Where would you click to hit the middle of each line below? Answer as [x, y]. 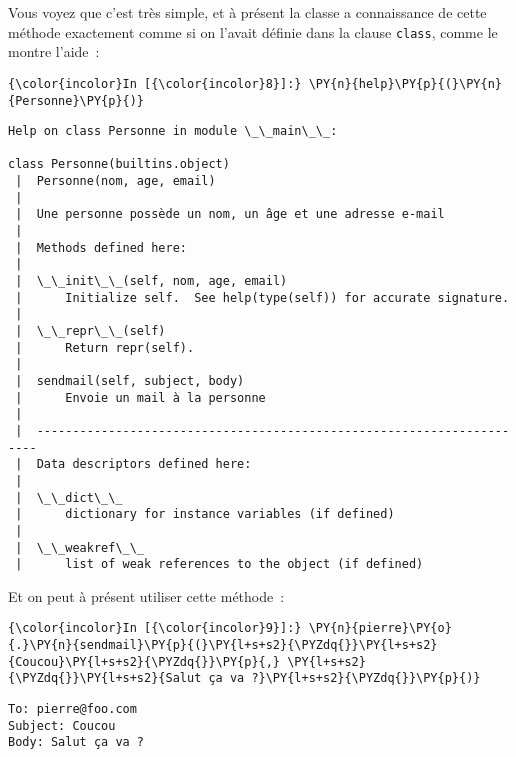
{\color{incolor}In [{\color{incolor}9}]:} [155, 628]
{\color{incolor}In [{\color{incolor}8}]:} [155, 83]
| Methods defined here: [101, 247]
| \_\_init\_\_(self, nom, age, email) [151, 281]
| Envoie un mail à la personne [140, 397]
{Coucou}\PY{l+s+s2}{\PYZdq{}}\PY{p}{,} [144, 661]
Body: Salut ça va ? [76, 742]
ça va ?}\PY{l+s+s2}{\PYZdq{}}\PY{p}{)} [344, 678]
